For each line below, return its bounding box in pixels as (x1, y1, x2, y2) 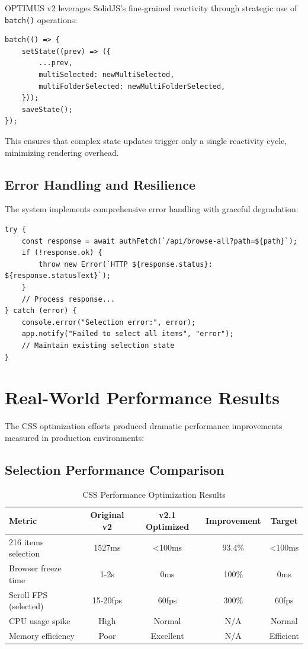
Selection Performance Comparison (5, 460, 224, 478)
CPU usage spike (9, 614, 70, 626)
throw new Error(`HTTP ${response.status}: (38, 260, 213, 268)
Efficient (269, 629, 299, 641)
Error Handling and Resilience (5, 175, 195, 193)
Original (90, 509, 124, 521)
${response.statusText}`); (5, 271, 111, 280)
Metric (9, 514, 37, 527)
